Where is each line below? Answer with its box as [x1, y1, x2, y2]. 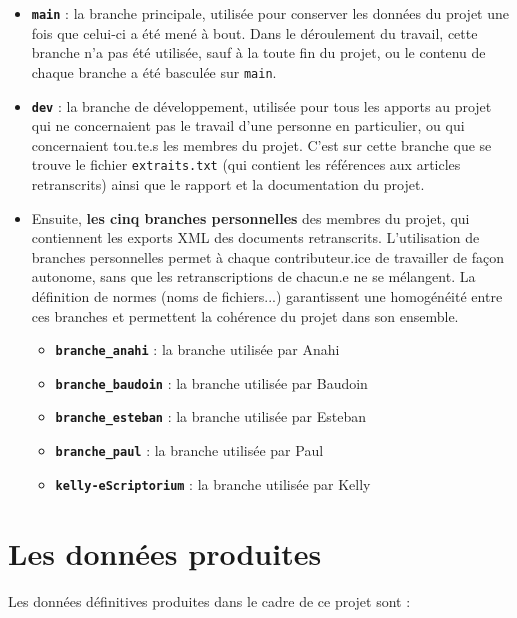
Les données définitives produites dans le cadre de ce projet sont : [8, 590, 411, 611]
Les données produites [8, 532, 322, 573]
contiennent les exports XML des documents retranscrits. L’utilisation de [31, 227, 480, 248]
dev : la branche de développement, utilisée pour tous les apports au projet [31, 95, 492, 116]
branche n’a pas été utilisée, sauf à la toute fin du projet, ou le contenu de [31, 42, 486, 63]
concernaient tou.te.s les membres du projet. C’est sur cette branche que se [31, 134, 492, 155]
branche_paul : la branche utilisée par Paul [55, 440, 324, 461]
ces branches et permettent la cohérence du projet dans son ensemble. [31, 305, 459, 326]
